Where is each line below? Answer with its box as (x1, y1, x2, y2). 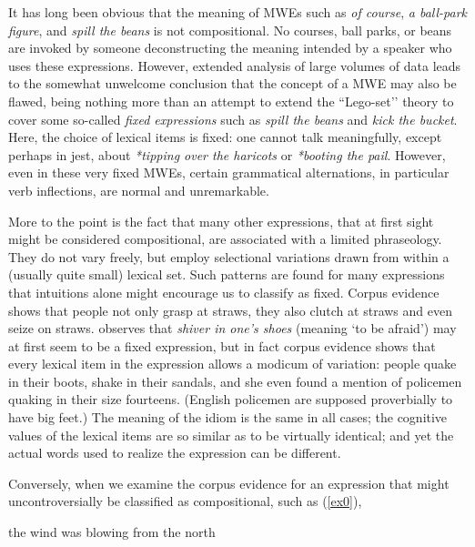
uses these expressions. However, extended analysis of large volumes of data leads (8, 56, 461, 75)
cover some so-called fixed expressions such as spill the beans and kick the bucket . (8, 109, 458, 128)
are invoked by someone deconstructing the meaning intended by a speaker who (8, 38, 452, 57)
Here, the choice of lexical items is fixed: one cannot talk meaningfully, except (8, 127, 442, 147)
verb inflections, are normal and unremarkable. (8, 180, 269, 199)
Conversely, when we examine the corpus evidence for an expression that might (8, 473, 450, 492)
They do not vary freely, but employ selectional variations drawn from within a (8, 247, 450, 266)
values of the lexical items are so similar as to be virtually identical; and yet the (8, 425, 454, 444)
